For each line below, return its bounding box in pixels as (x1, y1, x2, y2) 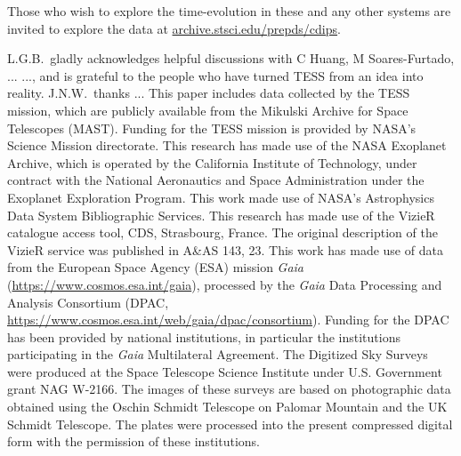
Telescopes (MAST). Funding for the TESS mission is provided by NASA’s (7, 118, 417, 137)
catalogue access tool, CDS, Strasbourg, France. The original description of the (7, 223, 438, 242)
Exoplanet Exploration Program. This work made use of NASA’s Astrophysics (7, 188, 434, 206)
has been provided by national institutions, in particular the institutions (7, 327, 400, 346)
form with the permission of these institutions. (7, 432, 260, 451)
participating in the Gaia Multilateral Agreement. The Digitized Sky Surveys (7, 345, 428, 364)
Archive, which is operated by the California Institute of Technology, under (7, 153, 417, 172)
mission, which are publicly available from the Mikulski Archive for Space (7, 100, 408, 119)
